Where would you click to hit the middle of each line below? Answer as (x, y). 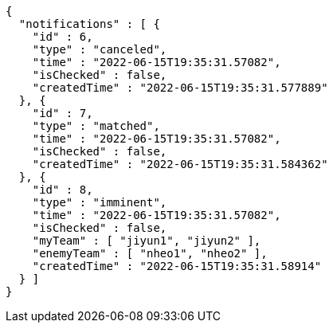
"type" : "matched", (96, 126)
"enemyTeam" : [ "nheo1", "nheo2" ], (150, 253)
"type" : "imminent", (100, 202)
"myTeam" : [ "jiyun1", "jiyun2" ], (147, 241)
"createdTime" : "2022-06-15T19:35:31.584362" (180, 164)
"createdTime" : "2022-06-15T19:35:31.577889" (180, 88)
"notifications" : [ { (89, 24)
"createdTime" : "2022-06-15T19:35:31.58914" (177, 266)
